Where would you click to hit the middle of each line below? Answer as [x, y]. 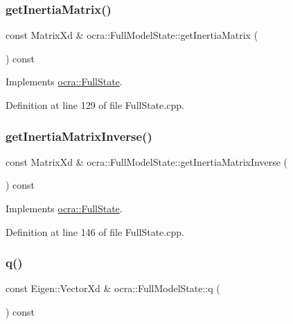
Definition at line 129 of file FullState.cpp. [95, 105]
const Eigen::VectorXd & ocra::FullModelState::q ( [113, 288]
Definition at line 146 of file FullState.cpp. [95, 231]
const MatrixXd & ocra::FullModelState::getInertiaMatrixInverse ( [146, 161]
